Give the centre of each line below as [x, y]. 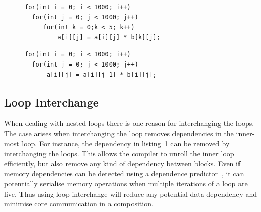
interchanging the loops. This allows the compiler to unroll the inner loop [119, 153]
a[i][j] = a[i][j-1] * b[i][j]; [101, 75]
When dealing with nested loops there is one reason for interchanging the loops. [129, 123]
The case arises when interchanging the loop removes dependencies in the [119, 133]
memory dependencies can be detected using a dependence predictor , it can [124, 173]
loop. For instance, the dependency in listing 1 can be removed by [126, 143]
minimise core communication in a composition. [79, 204]
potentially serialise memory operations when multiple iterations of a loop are [126, 183]
